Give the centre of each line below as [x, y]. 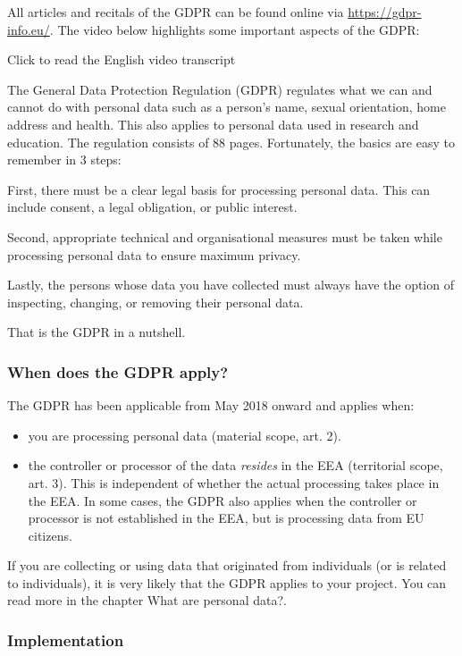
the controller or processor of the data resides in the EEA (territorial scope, [235, 465]
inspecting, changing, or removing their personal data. [155, 302]
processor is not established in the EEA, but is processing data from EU [226, 518]
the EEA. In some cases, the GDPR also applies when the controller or [223, 500]
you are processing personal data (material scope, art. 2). [185, 435]
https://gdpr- [385, 12]
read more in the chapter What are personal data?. [147, 600]
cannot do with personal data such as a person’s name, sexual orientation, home [227, 107]
